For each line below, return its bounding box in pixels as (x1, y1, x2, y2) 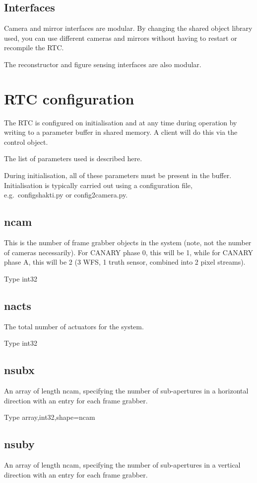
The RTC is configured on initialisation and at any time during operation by (4, 117, 237, 127)
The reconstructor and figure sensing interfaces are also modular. (4, 59, 201, 69)
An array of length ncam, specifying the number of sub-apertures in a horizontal (4, 386, 249, 396)
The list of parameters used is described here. (4, 153, 142, 164)
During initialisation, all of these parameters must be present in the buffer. (4, 170, 232, 181)
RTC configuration (4, 88, 134, 108)
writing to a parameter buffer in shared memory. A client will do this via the (4, 127, 238, 137)
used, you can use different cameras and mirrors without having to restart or (4, 32, 237, 43)
